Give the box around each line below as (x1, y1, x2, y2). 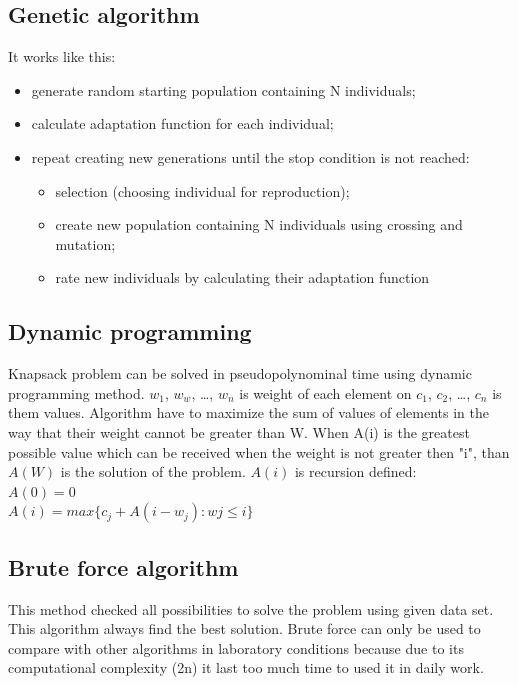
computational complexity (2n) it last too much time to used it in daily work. (8, 657, 484, 678)
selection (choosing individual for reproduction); (55, 180, 350, 201)
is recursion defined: (294, 461, 417, 482)
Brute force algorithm (8, 551, 239, 582)
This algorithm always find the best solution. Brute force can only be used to (8, 618, 481, 639)
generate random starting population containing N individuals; (31, 79, 416, 100)
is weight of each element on (239, 382, 412, 403)
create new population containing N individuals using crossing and (55, 214, 463, 235)
